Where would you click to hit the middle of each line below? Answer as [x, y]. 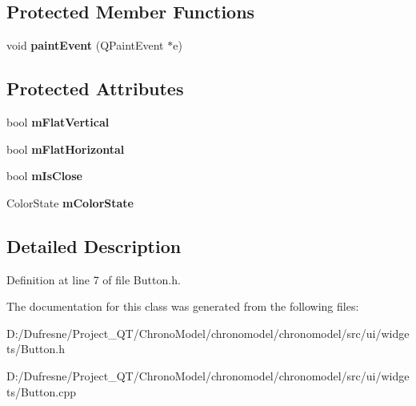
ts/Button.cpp [42, 391]
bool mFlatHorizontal [66, 149]
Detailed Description [94, 245]
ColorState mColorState [70, 202]
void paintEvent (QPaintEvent [85, 45]
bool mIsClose [44, 176]
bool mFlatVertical [58, 122]
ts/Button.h [36, 349]
